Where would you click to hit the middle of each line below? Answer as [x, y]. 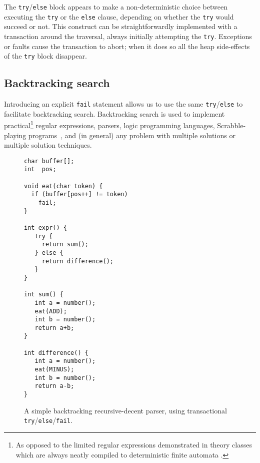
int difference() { [56, 353]
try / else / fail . [48, 420]
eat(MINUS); [54, 370]
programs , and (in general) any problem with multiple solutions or [132, 135]
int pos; [40, 169]
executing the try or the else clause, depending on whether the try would [119, 16]
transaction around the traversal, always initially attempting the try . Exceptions [128, 36]
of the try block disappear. [45, 56]
